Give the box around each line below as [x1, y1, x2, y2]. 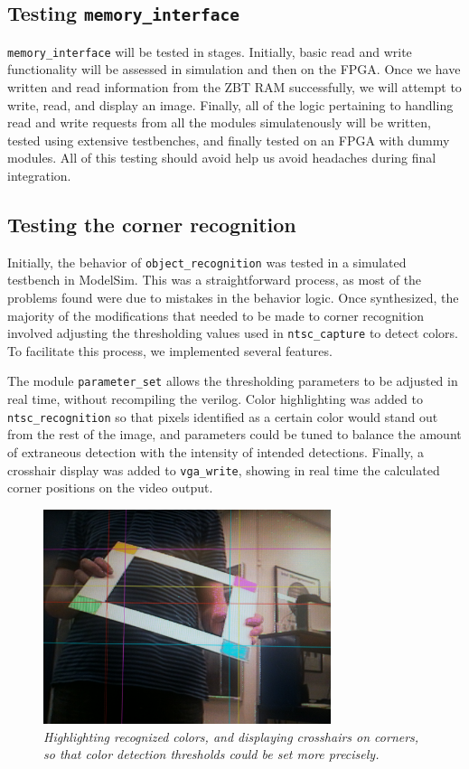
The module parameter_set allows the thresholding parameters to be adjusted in [7, 371, 458, 390]
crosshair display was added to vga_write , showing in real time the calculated [7, 460, 440, 479]
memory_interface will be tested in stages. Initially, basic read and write [7, 42, 412, 61]
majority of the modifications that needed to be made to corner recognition [7, 305, 425, 324]
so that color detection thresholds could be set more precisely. [43, 745, 380, 764]
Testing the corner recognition [7, 210, 296, 238]
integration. [7, 166, 71, 184]
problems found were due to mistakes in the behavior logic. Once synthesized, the [7, 288, 459, 307]
